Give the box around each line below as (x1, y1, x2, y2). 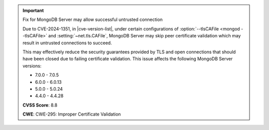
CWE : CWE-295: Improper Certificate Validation (22, 111, 121, 117)
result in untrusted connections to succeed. (22, 40, 112, 46)
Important (22, 7, 44, 13)
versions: (22, 63, 42, 69)
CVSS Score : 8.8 (22, 102, 57, 108)
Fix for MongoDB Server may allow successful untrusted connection (22, 16, 163, 22)
